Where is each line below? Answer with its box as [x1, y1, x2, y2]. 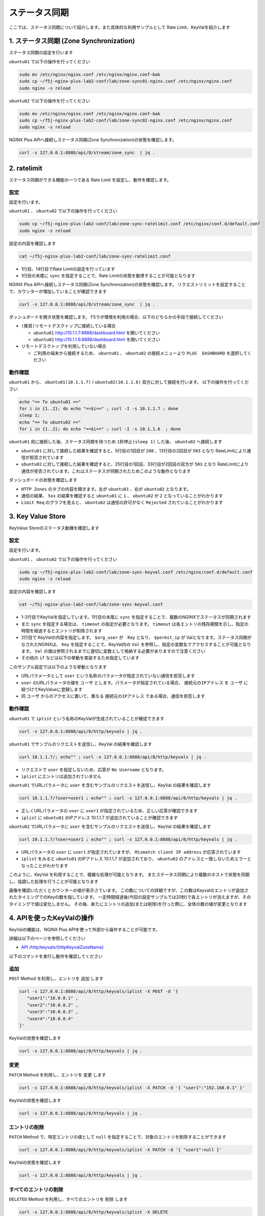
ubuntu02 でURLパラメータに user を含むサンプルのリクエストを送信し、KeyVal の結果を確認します [9, 823, 212, 829]
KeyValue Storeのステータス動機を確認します [9, 525, 100, 531]
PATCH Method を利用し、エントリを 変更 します [9, 1072, 106, 1077]
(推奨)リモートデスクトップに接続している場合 [21, 323, 116, 329]
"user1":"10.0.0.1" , [27, 995, 79, 1001]
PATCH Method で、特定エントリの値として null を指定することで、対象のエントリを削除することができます [9, 1134, 227, 1140]
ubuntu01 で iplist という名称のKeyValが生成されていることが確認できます [9, 715, 165, 721]
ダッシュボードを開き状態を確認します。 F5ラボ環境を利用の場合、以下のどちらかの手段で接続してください [9, 314, 224, 320]
